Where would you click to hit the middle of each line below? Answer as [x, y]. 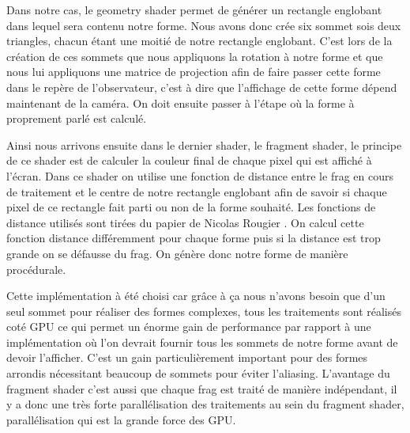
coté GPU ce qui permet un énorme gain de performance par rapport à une [189, 327]
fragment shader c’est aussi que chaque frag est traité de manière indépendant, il [202, 388]
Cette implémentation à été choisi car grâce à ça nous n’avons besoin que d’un [196, 296]
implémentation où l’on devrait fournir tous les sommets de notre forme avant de [202, 342]
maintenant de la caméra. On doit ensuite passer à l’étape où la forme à [181, 103]
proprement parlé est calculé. [77, 118]
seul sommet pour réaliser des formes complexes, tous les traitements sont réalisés [204, 311]
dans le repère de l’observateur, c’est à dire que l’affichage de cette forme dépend [202, 87]
